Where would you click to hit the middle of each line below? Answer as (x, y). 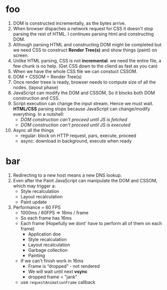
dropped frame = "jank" (53, 277)
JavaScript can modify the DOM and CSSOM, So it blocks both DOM (84, 93)
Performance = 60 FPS (37, 207)
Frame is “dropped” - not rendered (64, 266)
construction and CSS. (36, 98)
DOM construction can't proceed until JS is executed (75, 125)
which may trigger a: (34, 186)
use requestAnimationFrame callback (58, 282)
